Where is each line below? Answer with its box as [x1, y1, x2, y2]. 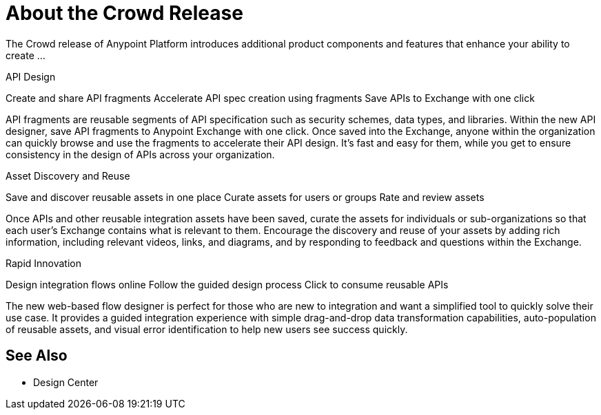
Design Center [33, 376, 99, 388]
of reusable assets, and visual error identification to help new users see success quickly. [6, 323, 408, 335]
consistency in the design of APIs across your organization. [6, 148, 275, 160]
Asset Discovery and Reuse [6, 169, 130, 182]
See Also [6, 347, 68, 365]
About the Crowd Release [6, 1, 243, 25]
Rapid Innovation [6, 257, 81, 269]
